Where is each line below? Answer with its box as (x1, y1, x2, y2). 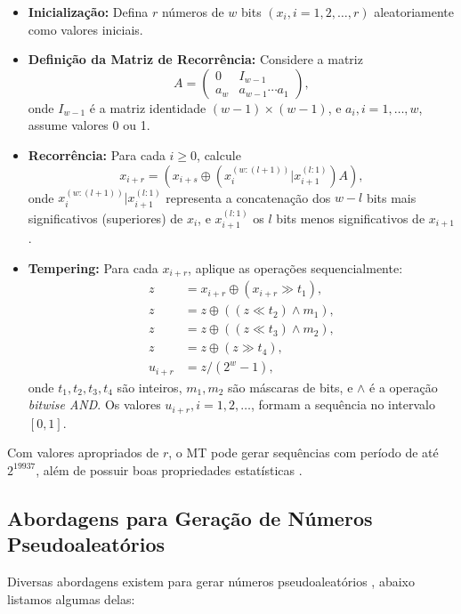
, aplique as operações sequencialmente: (188, 258, 403, 277)
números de (161, 3, 224, 20)
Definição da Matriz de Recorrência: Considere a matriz (28, 50, 363, 69)
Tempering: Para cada (28, 258, 158, 277)
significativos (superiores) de (28, 208, 183, 227)
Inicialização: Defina (28, 3, 149, 20)
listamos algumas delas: (7, 589, 135, 608)
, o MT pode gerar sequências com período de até (168, 443, 439, 462)
